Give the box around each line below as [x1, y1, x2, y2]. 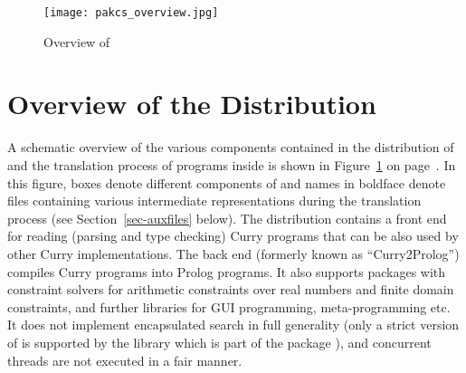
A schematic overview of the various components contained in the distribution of [7, 138, 454, 157]
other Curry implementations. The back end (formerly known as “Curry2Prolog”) [7, 244, 460, 263]
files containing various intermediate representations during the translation [7, 191, 422, 210]
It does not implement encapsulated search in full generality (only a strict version [7, 315, 460, 334]
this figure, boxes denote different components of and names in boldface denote [7, 173, 446, 192]
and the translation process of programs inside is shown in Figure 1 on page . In [7, 155, 456, 174]
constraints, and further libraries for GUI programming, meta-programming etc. [7, 297, 451, 316]
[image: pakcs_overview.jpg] [43, 6, 219, 19]
